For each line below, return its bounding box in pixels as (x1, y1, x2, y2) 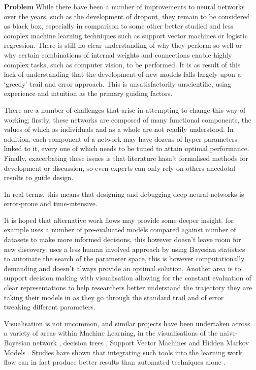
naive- (220, 328, 238, 338)
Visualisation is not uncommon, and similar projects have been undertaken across (4, 318, 250, 328)
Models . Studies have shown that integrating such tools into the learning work (4, 347, 242, 357)
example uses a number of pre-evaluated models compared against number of (4, 224, 236, 235)
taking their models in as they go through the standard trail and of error (4, 292, 224, 302)
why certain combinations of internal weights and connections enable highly (4, 49, 232, 60)
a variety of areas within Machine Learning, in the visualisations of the (4, 328, 218, 338)
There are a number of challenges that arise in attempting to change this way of (4, 104, 246, 115)
